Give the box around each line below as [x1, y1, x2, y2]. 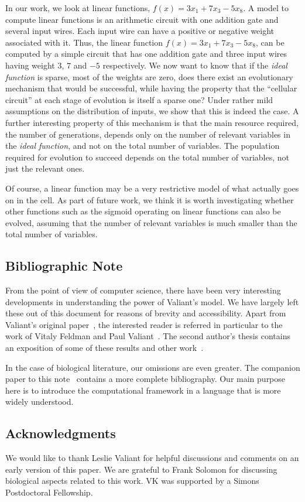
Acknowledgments [5, 424, 116, 442]
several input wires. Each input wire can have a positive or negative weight [5, 25, 275, 37]
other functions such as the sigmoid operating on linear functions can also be [5, 205, 281, 217]
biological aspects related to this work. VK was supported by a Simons [5, 474, 259, 487]
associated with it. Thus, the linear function [5, 36, 163, 48]
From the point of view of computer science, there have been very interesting [5, 284, 281, 296]
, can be [256, 36, 285, 48]
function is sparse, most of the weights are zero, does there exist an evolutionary [5, 70, 293, 83]
